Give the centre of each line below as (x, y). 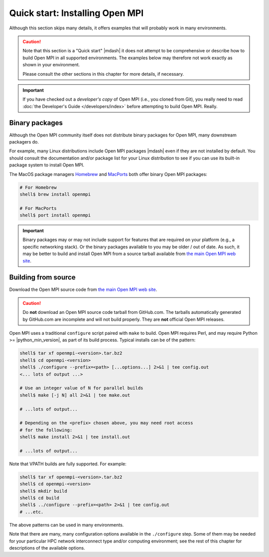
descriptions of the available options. (47, 548)
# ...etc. (32, 512)
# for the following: (46, 430)
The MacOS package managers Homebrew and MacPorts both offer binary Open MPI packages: (108, 174)
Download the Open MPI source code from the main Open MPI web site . (83, 289)
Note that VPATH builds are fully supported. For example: (68, 464)
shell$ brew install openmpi (55, 194)
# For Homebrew (38, 187)
